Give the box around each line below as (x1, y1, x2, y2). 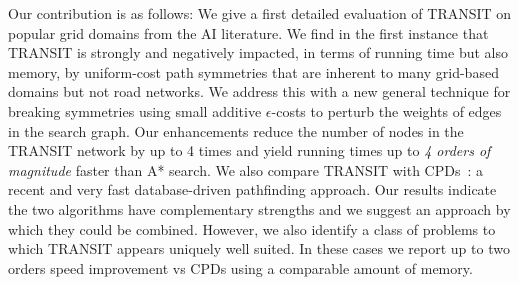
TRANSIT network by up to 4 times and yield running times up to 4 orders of (8, 140, 491, 161)
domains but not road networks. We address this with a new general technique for (8, 81, 511, 102)
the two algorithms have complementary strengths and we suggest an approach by (8, 198, 511, 219)
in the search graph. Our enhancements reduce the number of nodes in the (8, 120, 464, 141)
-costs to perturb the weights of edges (271, 100, 502, 121)
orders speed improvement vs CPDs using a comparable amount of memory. (8, 257, 473, 278)
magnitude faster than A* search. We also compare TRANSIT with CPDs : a (8, 159, 484, 180)
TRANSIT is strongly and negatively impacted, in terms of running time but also (8, 42, 508, 63)
